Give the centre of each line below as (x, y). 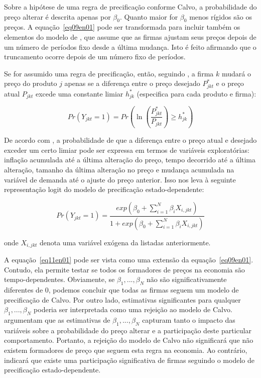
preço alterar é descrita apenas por (57, 16)
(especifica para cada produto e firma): (197, 93)
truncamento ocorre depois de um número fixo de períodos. (95, 57)
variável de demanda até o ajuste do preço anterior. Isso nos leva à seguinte (120, 179)
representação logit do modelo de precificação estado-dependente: (104, 189)
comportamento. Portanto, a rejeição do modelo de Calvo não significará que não (129, 340)
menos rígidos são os (221, 16)
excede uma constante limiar (79, 93)
